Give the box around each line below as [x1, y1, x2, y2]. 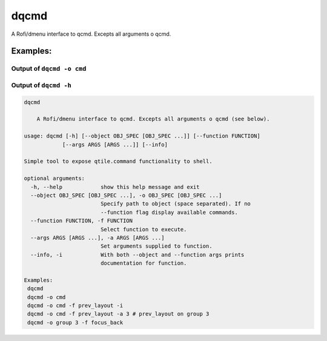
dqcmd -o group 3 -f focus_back [27, 319, 124, 326]
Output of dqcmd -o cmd [11, 64, 87, 73]
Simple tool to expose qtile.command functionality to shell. [24, 158, 213, 165]
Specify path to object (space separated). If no [100, 200, 251, 207]
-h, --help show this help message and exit [30, 184, 200, 190]
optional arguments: [24, 175, 85, 182]
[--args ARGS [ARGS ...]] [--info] [62, 141, 168, 148]
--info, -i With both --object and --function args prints [30, 251, 245, 258]
